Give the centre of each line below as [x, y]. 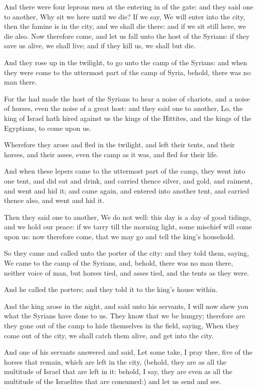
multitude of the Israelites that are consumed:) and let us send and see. [113, 381]
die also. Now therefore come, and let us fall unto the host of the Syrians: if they [127, 36]
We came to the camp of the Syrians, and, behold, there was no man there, [119, 263]
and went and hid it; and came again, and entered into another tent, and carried [127, 190]
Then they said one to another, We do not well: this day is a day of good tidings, [128, 217]
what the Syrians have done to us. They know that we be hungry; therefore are [125, 316]
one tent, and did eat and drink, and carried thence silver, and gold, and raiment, [128, 180]
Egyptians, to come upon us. [48, 128]
